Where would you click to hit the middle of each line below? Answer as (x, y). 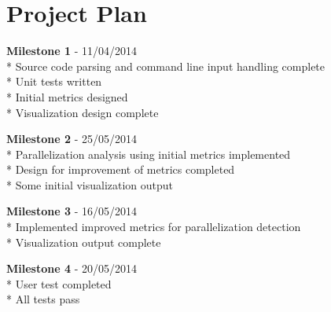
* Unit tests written (54, 81)
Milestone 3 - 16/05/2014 (72, 211)
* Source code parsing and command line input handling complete (166, 66)
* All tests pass (43, 299)
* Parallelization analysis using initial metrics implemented (149, 154)
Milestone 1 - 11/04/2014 (72, 51)
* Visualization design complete (83, 112)
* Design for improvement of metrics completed (121, 169)
